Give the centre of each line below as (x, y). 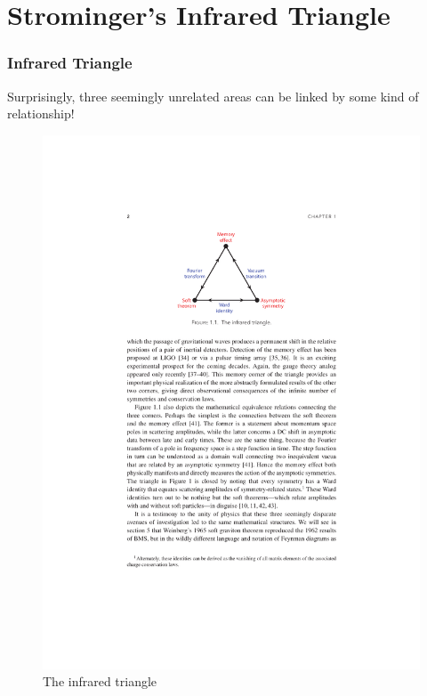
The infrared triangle (100, 681)
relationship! (41, 113)
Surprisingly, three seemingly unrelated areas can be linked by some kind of (213, 96)
